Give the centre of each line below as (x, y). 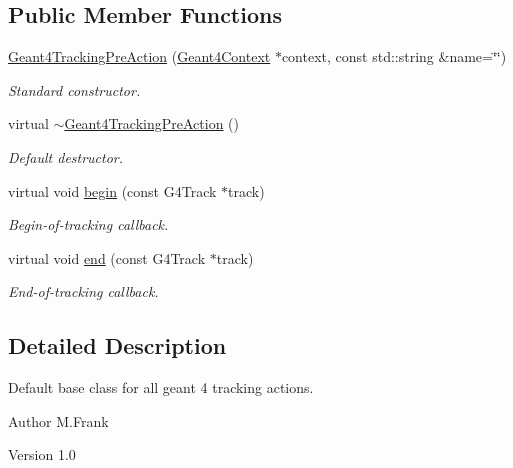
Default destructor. (66, 156)
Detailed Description (117, 345)
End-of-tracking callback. (83, 291)
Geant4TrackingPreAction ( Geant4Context (139, 56)
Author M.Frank (58, 420)
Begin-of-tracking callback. (88, 224)
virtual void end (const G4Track (107, 257)
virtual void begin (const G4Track (112, 190)
